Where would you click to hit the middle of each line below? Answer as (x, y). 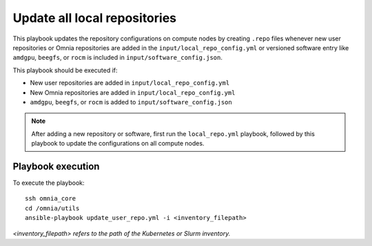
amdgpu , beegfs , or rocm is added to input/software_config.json (131, 102)
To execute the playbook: (49, 183)
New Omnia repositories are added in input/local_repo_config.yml (133, 92)
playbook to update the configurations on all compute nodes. (118, 144)
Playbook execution (56, 166)
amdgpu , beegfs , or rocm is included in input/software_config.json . (118, 58)
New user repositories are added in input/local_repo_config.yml (130, 83)
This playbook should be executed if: (65, 70)
